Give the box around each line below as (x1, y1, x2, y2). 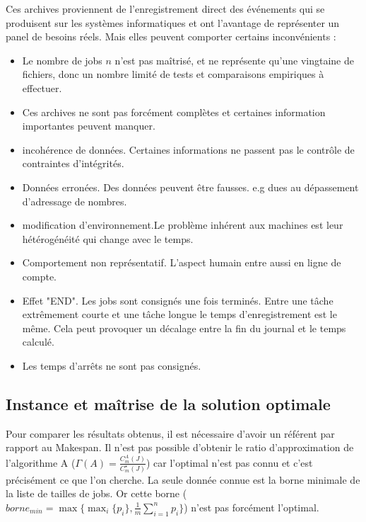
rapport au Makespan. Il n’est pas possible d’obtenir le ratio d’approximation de (6, 440, 354, 455)
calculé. (22, 334, 54, 349)
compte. (22, 268, 57, 283)
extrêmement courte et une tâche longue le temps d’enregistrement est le (22, 307, 337, 322)
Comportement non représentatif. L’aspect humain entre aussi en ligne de (22, 255, 341, 270)
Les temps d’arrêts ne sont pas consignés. (22, 358, 201, 373)
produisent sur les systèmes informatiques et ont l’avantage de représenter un (6, 15, 340, 30)
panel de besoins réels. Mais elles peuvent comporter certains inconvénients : (6, 29, 336, 44)
